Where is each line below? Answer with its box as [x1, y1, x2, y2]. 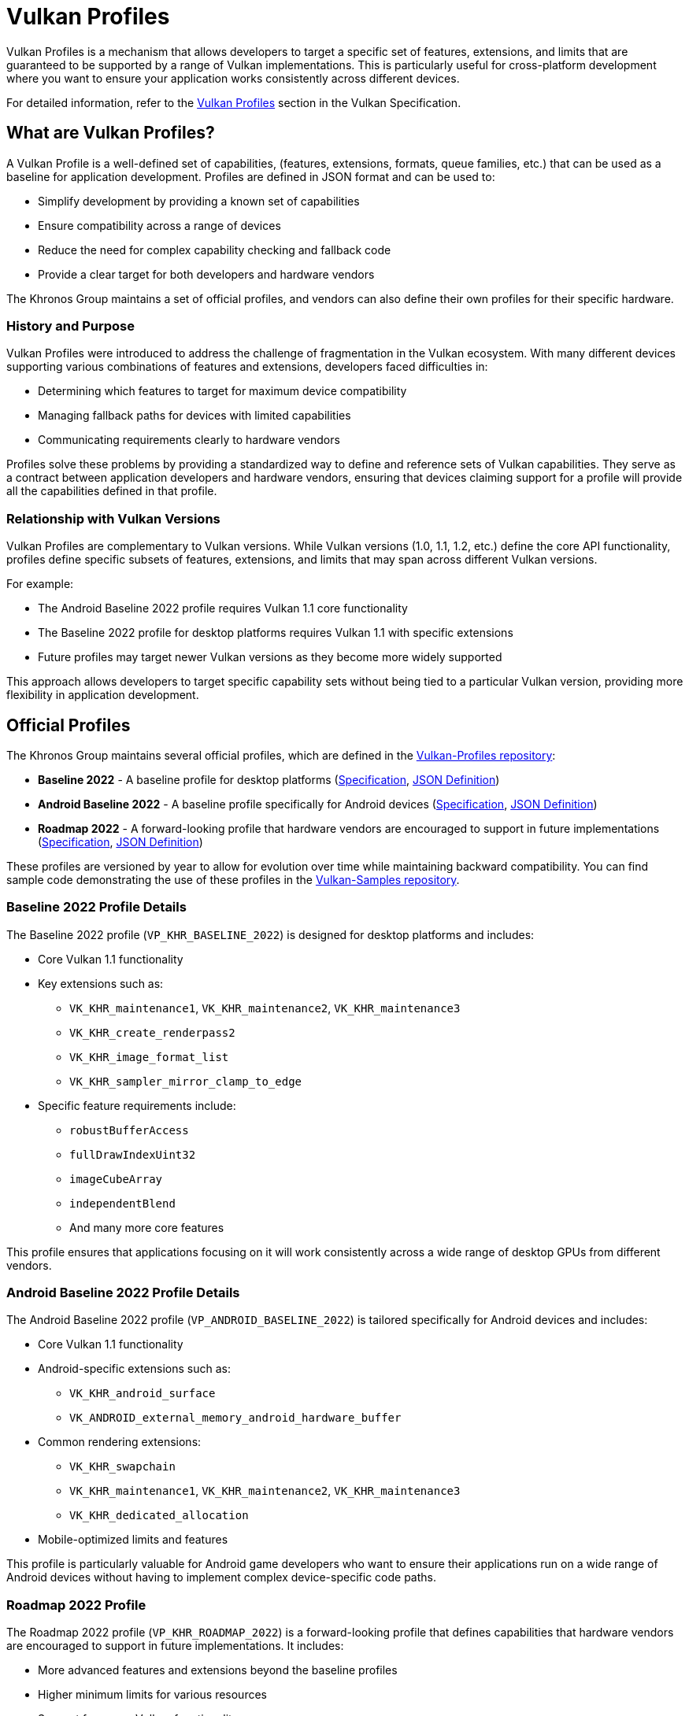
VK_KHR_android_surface [69, 1387, 216, 1400]
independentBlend [69, 1196, 176, 1210]
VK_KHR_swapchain [69, 1460, 176, 1474]
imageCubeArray [69, 1172, 163, 1185]
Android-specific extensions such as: [38, 1362, 231, 1376]
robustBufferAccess [69, 1123, 189, 1137]
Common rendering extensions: [38, 1435, 202, 1449]
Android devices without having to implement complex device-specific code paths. [6, 1570, 436, 1585]
